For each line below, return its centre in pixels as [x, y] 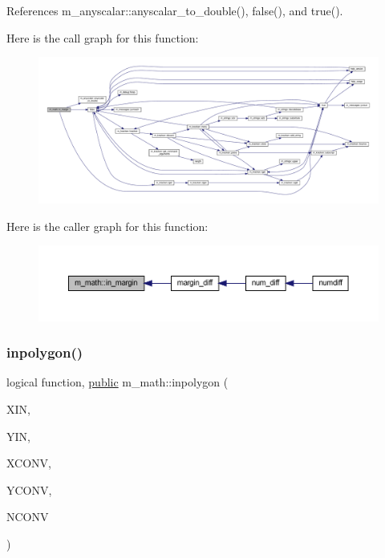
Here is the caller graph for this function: [107, 226]
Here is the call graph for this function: [103, 37]
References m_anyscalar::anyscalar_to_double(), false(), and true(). [175, 10]
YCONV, [29, 489]
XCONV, [29, 463]
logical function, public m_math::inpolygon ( [118, 382]
